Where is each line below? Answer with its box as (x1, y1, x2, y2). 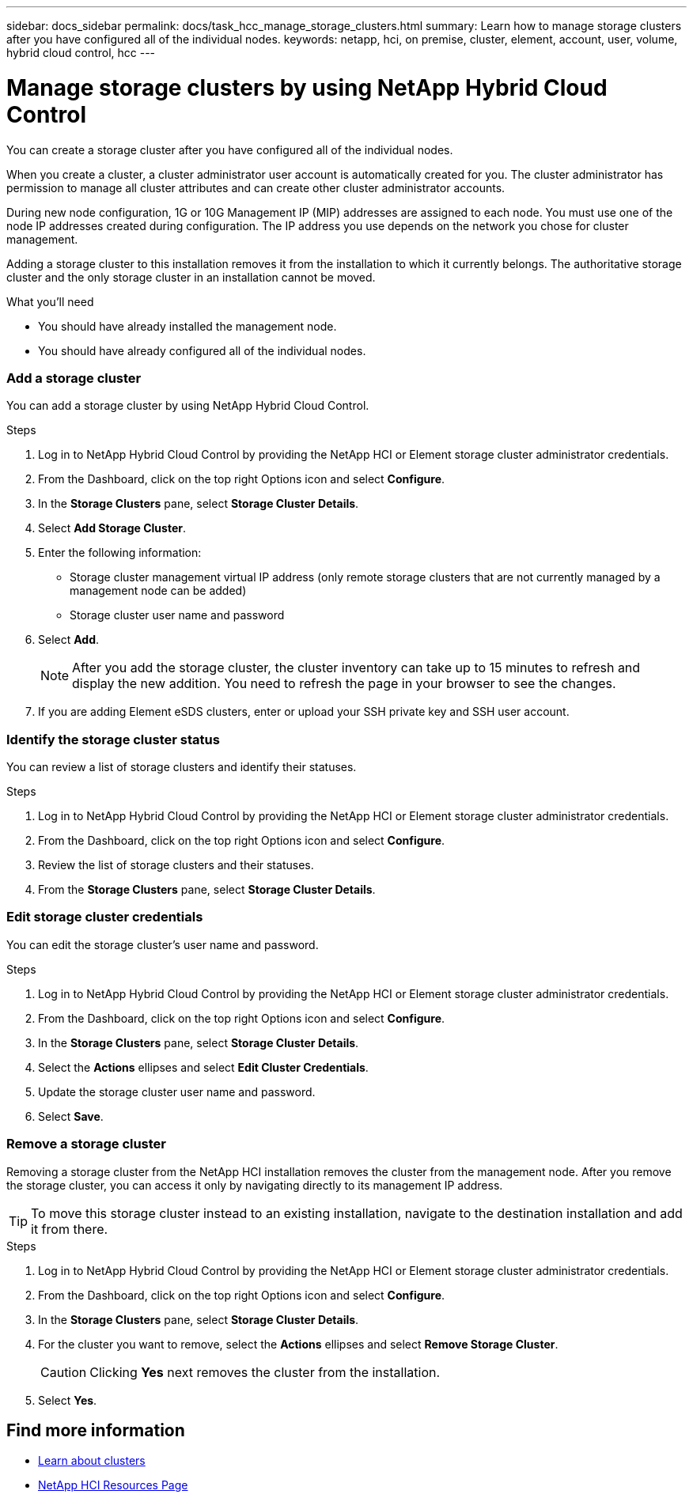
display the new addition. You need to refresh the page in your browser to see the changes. (72, 675, 616, 692)
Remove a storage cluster (6, 1136, 167, 1152)
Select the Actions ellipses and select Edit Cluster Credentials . (38, 1060, 369, 1074)
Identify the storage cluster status (6, 731, 220, 747)
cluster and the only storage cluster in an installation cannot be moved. (6, 270, 376, 284)
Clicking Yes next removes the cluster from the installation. (89, 1364, 441, 1380)
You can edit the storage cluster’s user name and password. (6, 937, 319, 951)
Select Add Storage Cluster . (38, 521, 186, 535)
